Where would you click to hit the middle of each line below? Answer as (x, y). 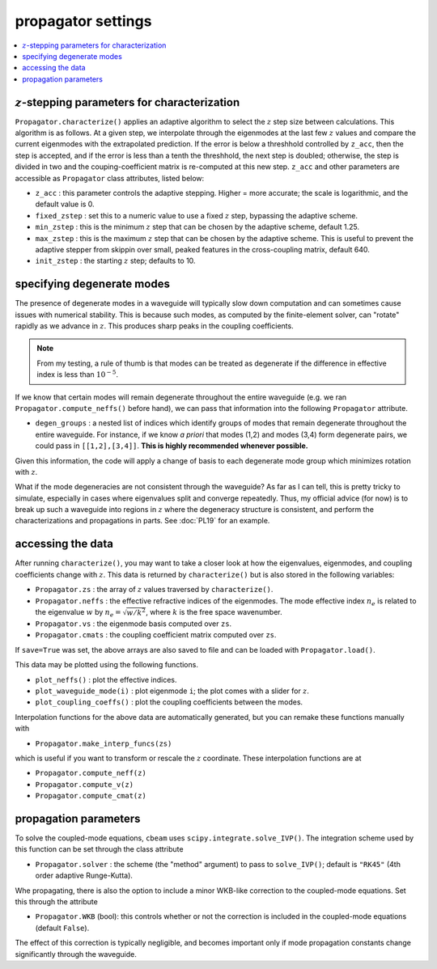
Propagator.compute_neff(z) (91, 773)
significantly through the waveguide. (76, 954)
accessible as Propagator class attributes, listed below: (110, 178)
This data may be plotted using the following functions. (106, 665)
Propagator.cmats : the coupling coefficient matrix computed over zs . (156, 635)
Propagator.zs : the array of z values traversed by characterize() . (154, 590)
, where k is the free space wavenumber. (214, 611)
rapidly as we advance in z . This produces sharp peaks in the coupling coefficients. (155, 326)
